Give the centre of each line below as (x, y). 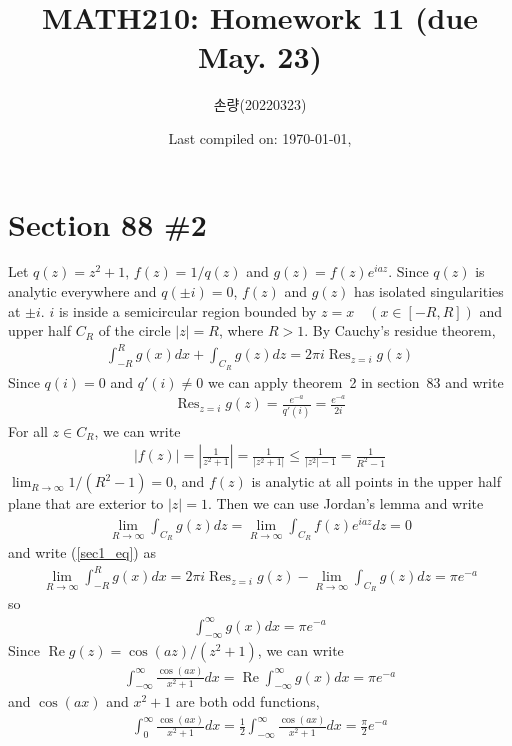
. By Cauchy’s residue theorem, (400, 330)
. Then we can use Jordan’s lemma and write (345, 503)
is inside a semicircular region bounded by (187, 310)
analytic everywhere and (82, 291)
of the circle (134, 330)
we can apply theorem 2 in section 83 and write (355, 381)
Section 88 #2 (107, 223)
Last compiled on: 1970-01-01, (260, 137)
